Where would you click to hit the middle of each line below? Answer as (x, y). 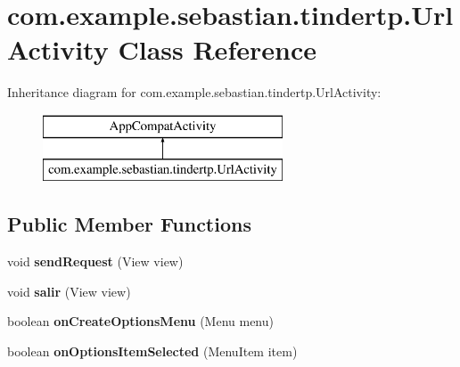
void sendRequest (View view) (95, 261)
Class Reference (217, 49)
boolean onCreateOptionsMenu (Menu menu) (140, 321)
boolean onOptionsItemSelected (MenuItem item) (152, 351)
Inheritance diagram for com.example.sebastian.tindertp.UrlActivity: (194, 92)
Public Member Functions (129, 224)
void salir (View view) (69, 291)
